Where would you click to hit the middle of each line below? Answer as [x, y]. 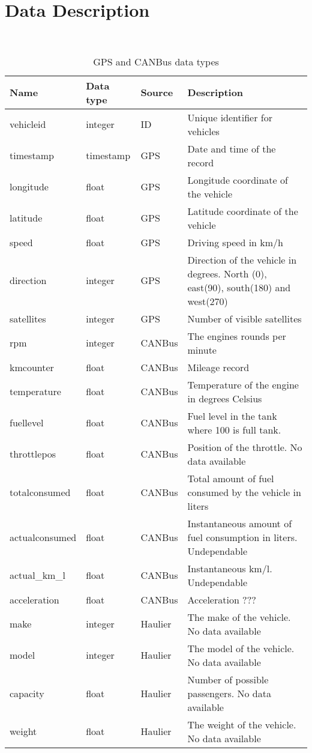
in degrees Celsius [225, 398]
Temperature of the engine [243, 384]
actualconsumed [43, 537]
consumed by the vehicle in [244, 492]
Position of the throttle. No [245, 447]
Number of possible [228, 679]
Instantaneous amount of [240, 523]
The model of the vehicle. [241, 648]
